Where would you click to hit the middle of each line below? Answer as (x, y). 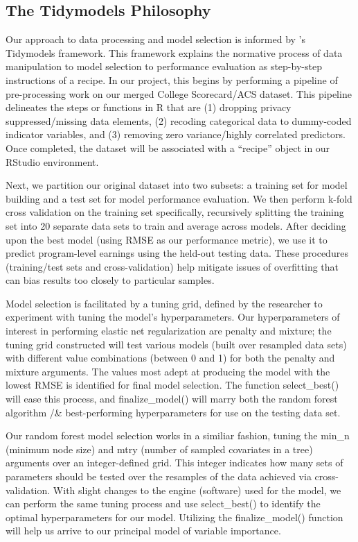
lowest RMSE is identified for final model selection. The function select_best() (172, 385)
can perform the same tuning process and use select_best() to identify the (163, 503)
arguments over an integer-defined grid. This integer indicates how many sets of (174, 463)
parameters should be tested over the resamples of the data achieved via (159, 476)
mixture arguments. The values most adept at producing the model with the (168, 371)
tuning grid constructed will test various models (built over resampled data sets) (176, 344)
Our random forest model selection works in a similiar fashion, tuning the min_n (178, 435)
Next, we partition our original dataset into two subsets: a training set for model (177, 185)
